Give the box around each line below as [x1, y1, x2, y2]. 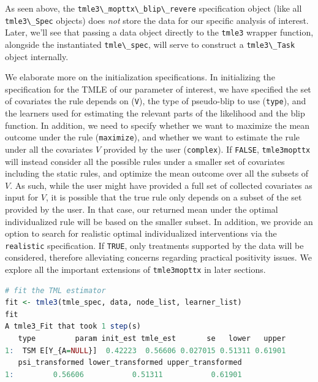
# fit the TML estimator [5, 286, 106, 295]
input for [5, 191, 39, 204]
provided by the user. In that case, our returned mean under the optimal [5, 202, 278, 215]
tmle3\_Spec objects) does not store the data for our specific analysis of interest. [5, 13, 309, 26]
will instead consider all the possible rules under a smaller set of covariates [5, 155, 285, 167]
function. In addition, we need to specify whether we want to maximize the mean [5, 118, 310, 131]
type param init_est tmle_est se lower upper [18, 334, 286, 343]
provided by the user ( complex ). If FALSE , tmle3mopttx [103, 142, 311, 155]
